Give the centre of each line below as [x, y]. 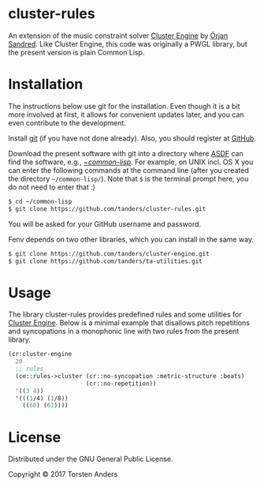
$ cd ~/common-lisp [40, 201]
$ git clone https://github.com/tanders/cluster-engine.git [109, 253]
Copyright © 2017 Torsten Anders [63, 474]
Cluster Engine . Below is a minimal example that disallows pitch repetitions [129, 323]
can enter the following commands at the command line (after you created [129, 170]
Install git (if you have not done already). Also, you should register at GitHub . [132, 138]
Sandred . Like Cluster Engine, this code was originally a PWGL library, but [128, 43]
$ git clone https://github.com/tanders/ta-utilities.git [105, 261]
